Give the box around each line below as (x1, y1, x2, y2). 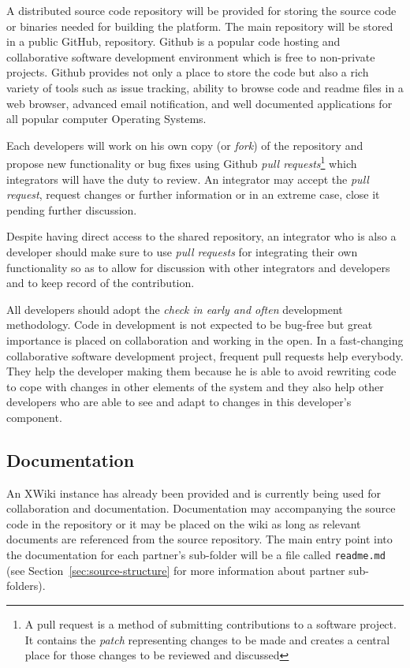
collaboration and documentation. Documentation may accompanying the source (6, 500, 396, 517)
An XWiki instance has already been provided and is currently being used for (6, 484, 381, 501)
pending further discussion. (6, 201, 137, 218)
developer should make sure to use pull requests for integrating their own (6, 243, 358, 259)
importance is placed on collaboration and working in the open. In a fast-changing (6, 331, 404, 348)
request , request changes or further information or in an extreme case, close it (6, 186, 380, 203)
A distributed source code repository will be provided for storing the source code (6, 2, 397, 18)
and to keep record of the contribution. (6, 274, 195, 291)
